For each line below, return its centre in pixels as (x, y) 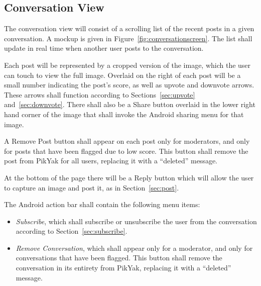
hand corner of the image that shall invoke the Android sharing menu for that (124, 114)
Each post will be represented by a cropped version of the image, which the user (127, 65)
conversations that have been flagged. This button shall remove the (119, 258)
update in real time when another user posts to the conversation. (104, 48)
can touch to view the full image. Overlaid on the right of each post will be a (122, 75)
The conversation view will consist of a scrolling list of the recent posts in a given (129, 28)
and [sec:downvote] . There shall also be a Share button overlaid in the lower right (130, 104)
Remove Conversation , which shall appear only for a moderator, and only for (134, 248)
